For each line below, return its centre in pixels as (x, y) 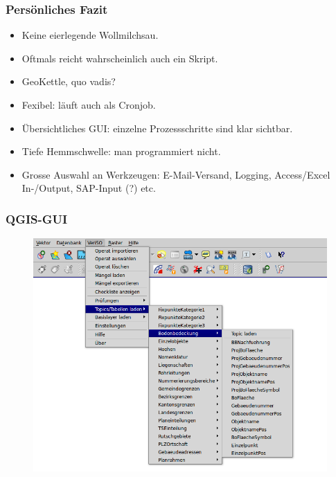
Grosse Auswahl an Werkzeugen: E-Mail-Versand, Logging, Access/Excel (176, 174)
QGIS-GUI (37, 218)
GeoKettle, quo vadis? (69, 81)
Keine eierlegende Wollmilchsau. (90, 35)
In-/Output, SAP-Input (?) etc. (89, 188)
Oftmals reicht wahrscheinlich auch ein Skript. (120, 58)
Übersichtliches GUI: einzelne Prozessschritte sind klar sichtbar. (157, 128)
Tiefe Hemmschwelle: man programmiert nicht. (121, 151)
